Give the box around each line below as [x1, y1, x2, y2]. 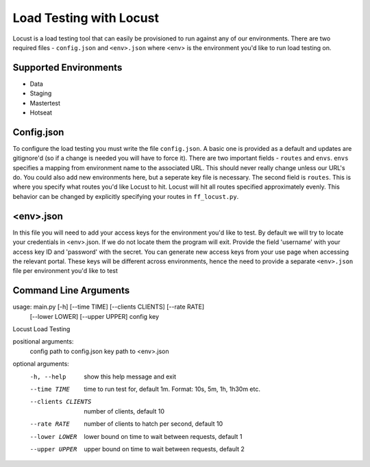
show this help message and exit [84, 372, 176, 381]
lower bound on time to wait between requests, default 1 [84, 432, 243, 440]
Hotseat [29, 108, 53, 117]
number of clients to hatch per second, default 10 [84, 420, 223, 428]
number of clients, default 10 [84, 407, 164, 415]
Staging [29, 89, 52, 97]
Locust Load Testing [12, 325, 71, 333]
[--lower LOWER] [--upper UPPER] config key [29, 312, 160, 320]
